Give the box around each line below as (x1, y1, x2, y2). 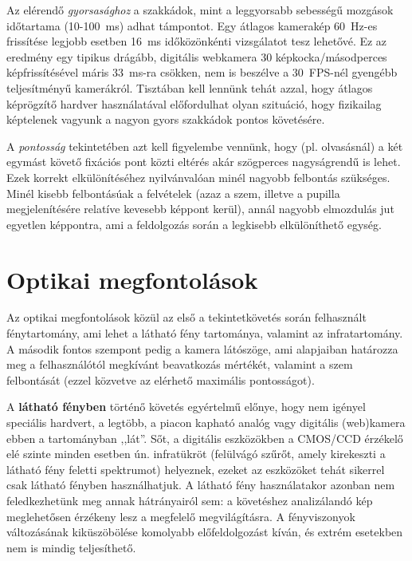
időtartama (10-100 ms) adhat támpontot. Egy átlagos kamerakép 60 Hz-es (6, 17, 378, 34)
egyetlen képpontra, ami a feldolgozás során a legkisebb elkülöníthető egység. (6, 215, 382, 232)
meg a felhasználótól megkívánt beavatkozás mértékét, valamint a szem (6, 356, 353, 373)
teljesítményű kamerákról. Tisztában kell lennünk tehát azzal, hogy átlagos (6, 79, 373, 96)
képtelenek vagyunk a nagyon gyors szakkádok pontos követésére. (6, 111, 325, 128)
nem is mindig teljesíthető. (6, 539, 136, 555)
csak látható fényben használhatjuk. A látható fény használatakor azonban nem (6, 476, 395, 493)
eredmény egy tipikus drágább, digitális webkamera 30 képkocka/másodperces (6, 48, 387, 65)
